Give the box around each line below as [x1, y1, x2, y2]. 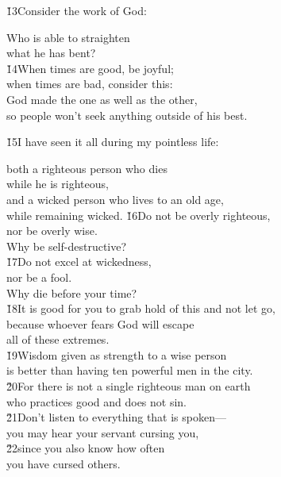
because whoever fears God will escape [6, 315, 194, 332]
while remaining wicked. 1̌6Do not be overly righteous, [6, 206, 271, 223]
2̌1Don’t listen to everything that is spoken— [6, 409, 226, 425]
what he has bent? [6, 44, 96, 61]
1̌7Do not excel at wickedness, [6, 253, 152, 270]
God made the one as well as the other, [6, 90, 198, 107]
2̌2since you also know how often [6, 440, 165, 456]
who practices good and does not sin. [6, 393, 187, 410]
